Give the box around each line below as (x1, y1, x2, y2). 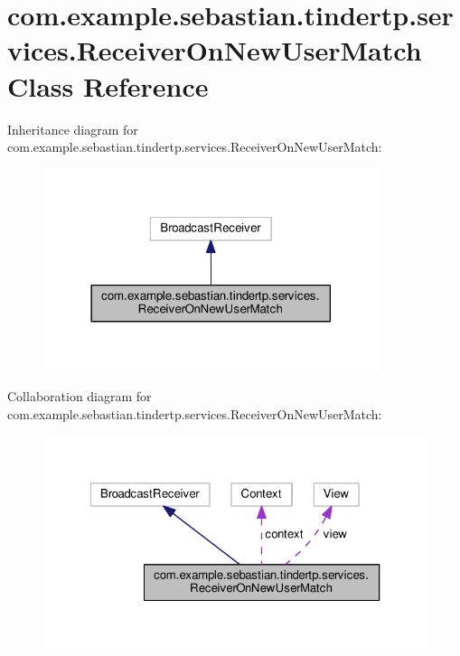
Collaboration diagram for (7, 386, 152, 405)
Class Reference (7, 67, 209, 104)
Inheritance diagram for (7, 119, 138, 138)
